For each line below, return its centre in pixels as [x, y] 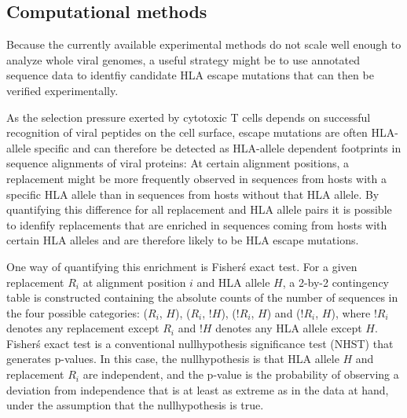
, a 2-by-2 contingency [335, 282]
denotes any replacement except [83, 328]
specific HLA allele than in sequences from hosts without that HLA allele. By [193, 194]
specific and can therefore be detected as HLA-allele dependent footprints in [218, 147]
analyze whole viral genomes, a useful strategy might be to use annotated [183, 59]
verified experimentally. [62, 90]
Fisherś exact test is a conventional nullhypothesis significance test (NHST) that [200, 343]
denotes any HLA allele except [289, 328]
